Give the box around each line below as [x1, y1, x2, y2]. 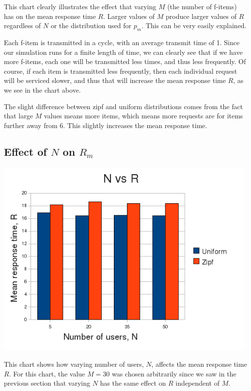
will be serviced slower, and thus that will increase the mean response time [4, 75, 226, 85]
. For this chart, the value [9, 368, 85, 378]
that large [4, 111, 33, 121]
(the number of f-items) [167, 1, 237, 11]
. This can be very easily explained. [141, 20, 247, 31]
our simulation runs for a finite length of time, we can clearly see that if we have [4, 47, 243, 57]
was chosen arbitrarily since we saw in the [111, 368, 236, 378]
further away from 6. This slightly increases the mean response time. [4, 120, 207, 130]
